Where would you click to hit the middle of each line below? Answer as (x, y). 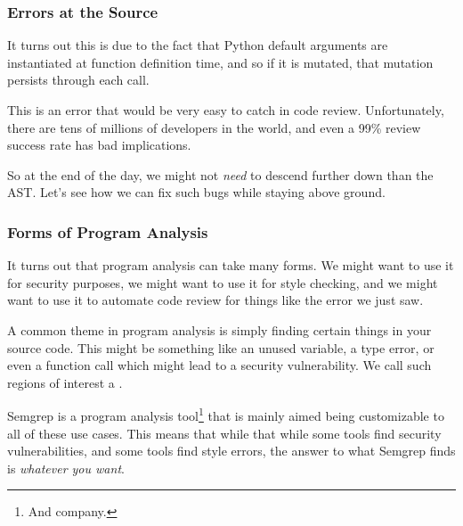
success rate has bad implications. (99, 145)
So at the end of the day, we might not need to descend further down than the (220, 174)
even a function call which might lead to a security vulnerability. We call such (219, 365)
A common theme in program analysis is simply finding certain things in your (219, 329)
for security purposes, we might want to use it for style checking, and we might (223, 282)
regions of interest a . (65, 382)
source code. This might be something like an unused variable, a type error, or (221, 347)
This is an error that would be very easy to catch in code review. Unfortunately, (226, 110)
